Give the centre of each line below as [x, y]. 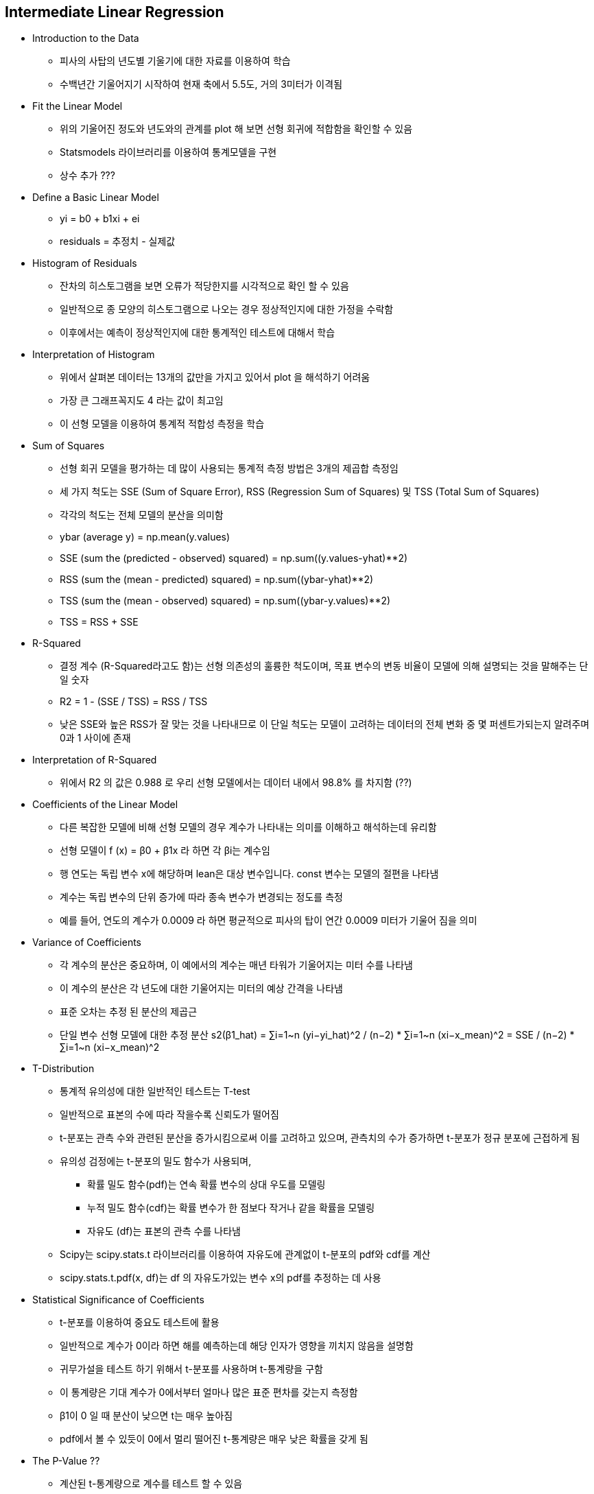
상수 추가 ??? [87, 176]
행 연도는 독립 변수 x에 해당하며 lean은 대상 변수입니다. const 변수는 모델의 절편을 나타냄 [249, 874]
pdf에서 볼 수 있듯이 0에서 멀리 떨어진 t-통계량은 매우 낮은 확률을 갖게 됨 [214, 1439]
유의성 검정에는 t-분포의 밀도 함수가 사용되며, [156, 1161]
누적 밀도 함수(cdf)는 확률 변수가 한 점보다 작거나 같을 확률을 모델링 [231, 1208]
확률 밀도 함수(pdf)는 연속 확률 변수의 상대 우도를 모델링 [206, 1185]
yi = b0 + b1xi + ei [100, 219]
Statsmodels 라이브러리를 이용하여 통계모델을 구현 [168, 152]
